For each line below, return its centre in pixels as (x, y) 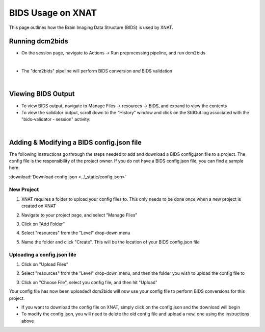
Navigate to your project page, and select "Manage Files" (79, 215)
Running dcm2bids (39, 41)
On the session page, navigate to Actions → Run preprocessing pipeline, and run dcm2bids (113, 53)
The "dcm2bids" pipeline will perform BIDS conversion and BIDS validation (97, 71)
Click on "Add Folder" (43, 224)
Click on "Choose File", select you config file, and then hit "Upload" (90, 282)
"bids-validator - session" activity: (56, 119)
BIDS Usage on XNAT (53, 13)
